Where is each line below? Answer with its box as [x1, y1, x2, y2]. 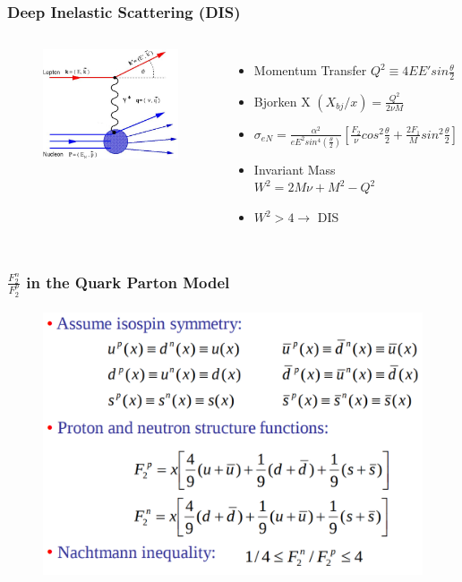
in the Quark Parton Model [26, 270, 230, 293]
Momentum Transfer [253, 61, 367, 80]
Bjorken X [253, 91, 311, 110]
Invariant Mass [253, 159, 336, 178]
